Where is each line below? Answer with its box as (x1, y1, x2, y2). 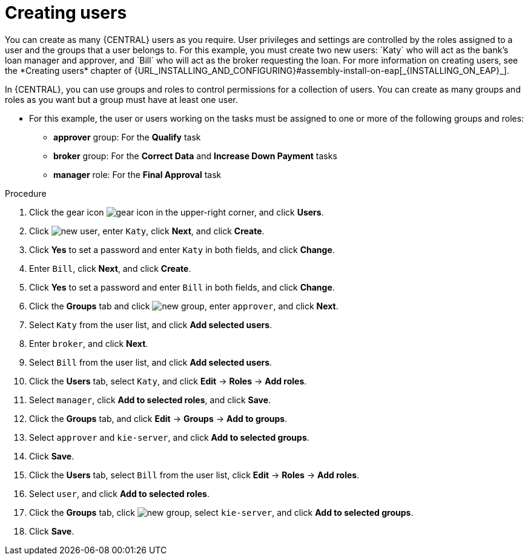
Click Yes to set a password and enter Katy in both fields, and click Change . (29, 244, 335, 255)
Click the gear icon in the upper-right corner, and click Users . (29, 206, 324, 217)
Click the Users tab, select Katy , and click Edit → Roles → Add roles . (29, 375, 307, 386)
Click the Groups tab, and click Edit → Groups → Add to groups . (29, 413, 288, 424)
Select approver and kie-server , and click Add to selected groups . (29, 432, 309, 443)
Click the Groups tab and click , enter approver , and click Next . (29, 300, 338, 311)
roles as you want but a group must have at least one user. (5, 94, 238, 105)
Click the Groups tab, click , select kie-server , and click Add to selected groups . (29, 507, 414, 518)
